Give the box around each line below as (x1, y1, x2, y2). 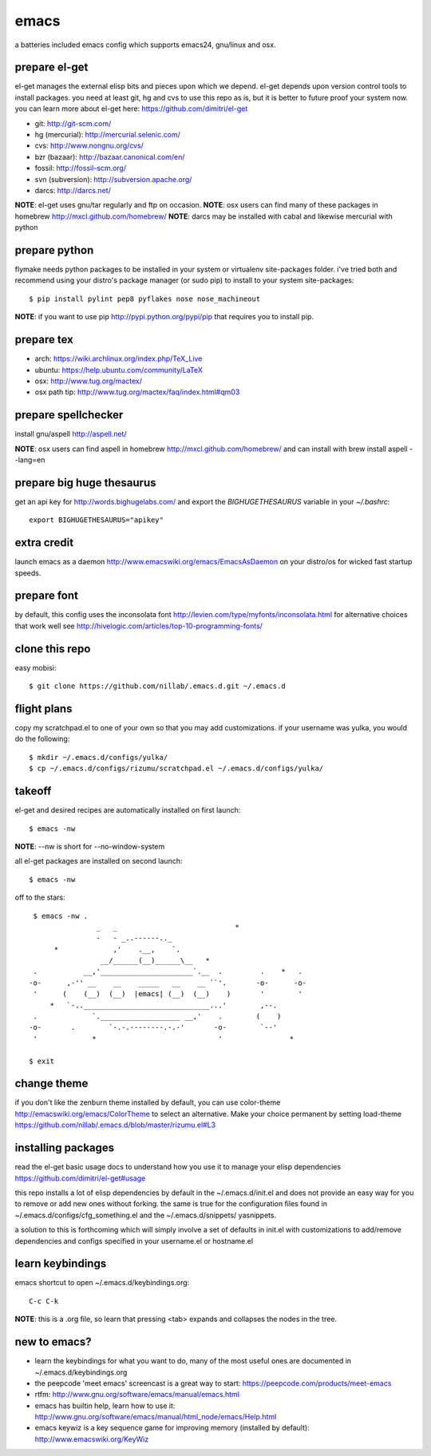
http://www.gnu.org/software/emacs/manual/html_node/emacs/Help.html (34, 1412, 277, 1422)
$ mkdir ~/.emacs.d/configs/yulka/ (29, 753, 168, 762)
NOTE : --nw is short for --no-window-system (14, 841, 165, 851)
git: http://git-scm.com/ (34, 118, 112, 128)
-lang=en (14, 455, 45, 465)
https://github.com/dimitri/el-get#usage (14, 1173, 146, 1183)
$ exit (29, 1056, 55, 1066)
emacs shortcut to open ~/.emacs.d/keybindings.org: (14, 1278, 190, 1288)
